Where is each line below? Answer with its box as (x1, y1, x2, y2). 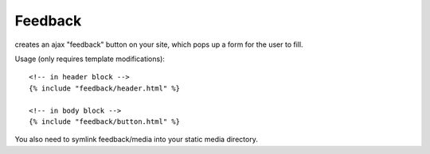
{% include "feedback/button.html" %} (29, 117, 181, 126)
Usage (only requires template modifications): (14, 54, 165, 64)
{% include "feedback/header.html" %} (29, 83, 181, 93)
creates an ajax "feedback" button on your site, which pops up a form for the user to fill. (14, 40, 303, 49)
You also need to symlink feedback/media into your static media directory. (14, 135, 258, 144)
